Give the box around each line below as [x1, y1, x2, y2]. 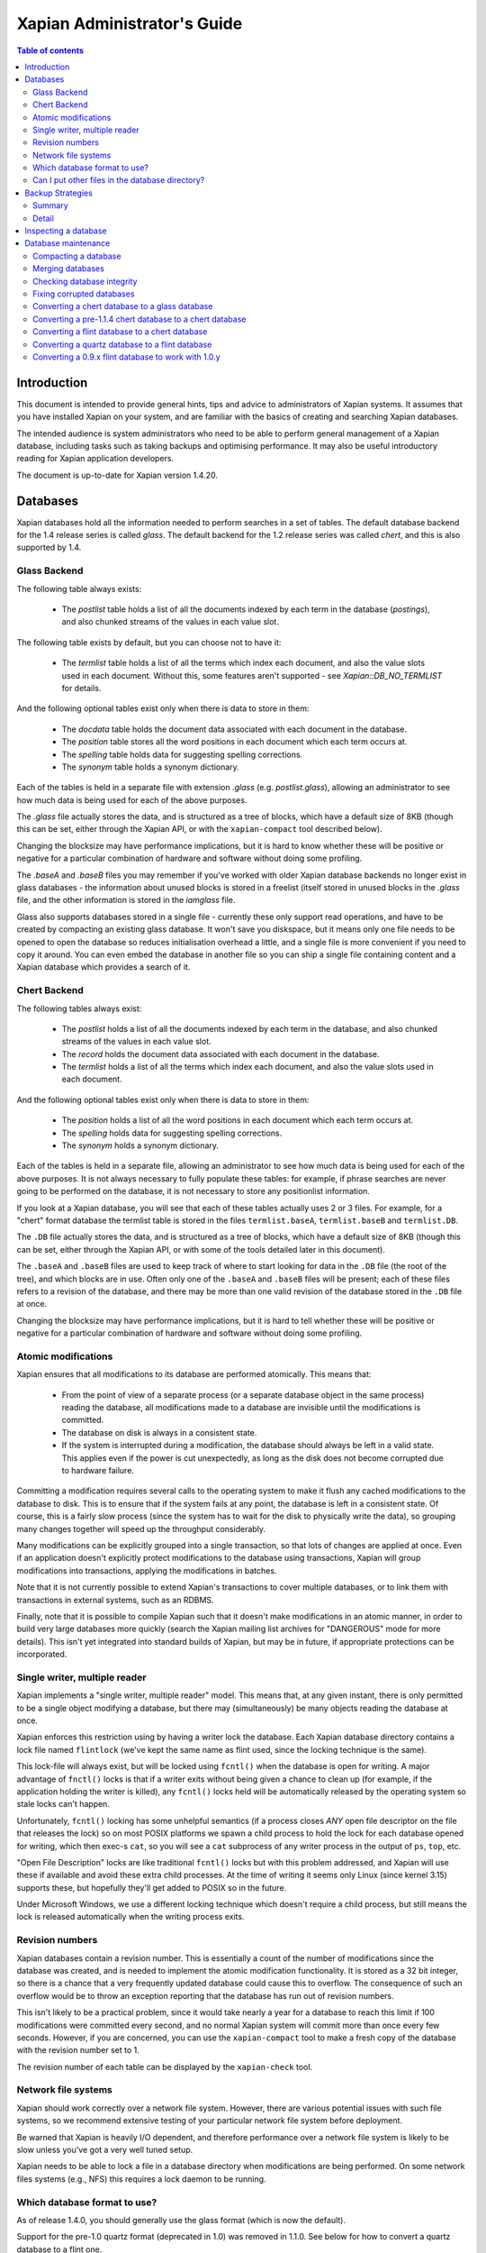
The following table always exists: [16, 583, 142, 594]
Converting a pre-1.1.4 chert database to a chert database [32, 314, 247, 324]
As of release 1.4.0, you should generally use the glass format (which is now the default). [16, 2214, 346, 2225]
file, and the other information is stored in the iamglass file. [16, 895, 236, 906]
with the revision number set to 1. [16, 2045, 139, 2056]
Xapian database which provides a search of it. [16, 962, 191, 972]
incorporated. [16, 1649, 67, 1660]
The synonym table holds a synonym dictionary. [61, 762, 240, 772]
